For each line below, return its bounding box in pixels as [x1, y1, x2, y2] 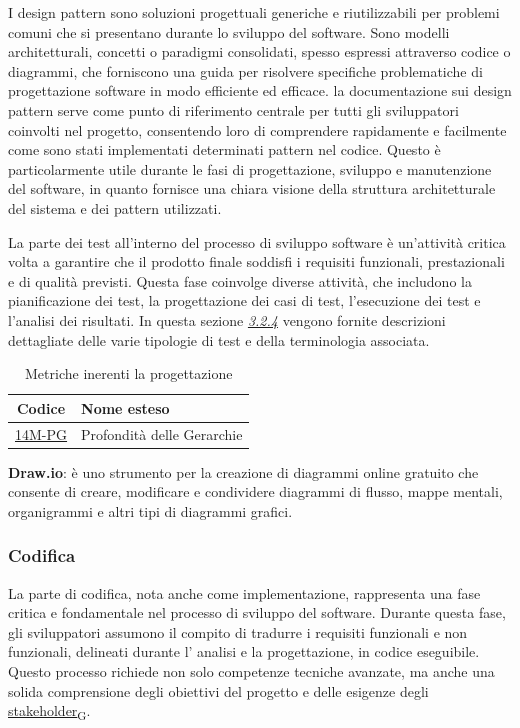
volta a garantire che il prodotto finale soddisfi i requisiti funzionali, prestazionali [8, 251, 505, 272]
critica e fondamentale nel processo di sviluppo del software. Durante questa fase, [8, 602, 506, 623]
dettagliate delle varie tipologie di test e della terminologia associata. [8, 329, 430, 350]
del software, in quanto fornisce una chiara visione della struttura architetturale [8, 178, 496, 199]
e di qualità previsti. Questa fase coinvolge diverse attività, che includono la [8, 270, 472, 291]
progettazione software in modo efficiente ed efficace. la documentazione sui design [8, 80, 512, 101]
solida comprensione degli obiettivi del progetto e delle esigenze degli [8, 680, 429, 701]
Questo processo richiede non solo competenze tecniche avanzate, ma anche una [8, 661, 495, 681]
